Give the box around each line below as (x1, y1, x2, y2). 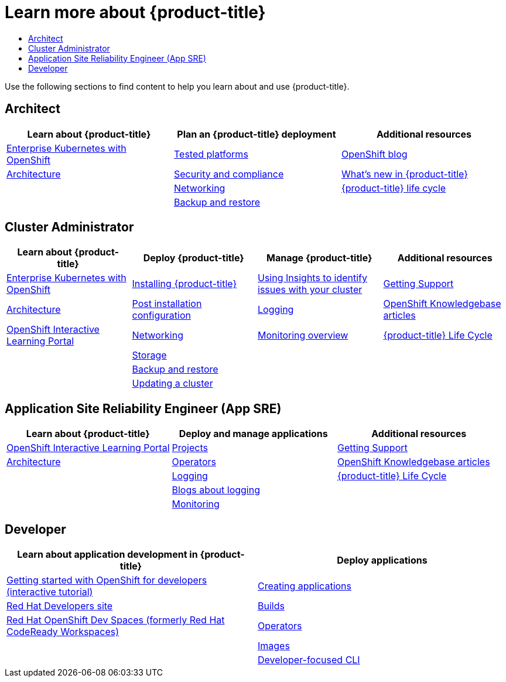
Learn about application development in (17, 548, 198, 561)
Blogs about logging (172, 484, 260, 496)
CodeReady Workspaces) (6, 626, 119, 638)
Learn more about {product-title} (5, 2, 266, 22)
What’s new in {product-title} (341, 168, 469, 180)
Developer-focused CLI (258, 654, 360, 666)
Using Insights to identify (258, 272, 368, 284)
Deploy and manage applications (179, 428, 328, 440)
